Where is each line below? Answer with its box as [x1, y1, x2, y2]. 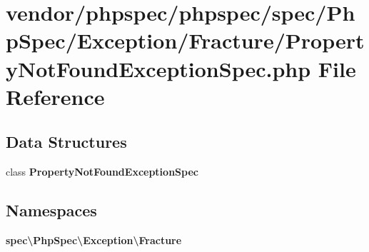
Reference [6, 81, 105, 111]
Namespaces [6, 199, 97, 221]
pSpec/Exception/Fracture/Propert [6, 26, 365, 55]
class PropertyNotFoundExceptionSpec [6, 164, 198, 179]
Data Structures [6, 131, 127, 153]
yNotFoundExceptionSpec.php [6, 54, 311, 83]
